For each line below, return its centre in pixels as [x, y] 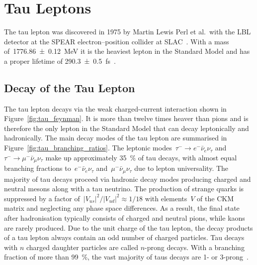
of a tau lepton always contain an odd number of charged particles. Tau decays [124, 237]
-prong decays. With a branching [195, 247]
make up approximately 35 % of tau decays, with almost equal [141, 157]
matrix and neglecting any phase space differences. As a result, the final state [122, 208]
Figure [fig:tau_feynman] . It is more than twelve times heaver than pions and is [126, 118]
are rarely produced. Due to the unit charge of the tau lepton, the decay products [128, 227]
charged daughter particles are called [82, 247]
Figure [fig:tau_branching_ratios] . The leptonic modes [88, 148]
